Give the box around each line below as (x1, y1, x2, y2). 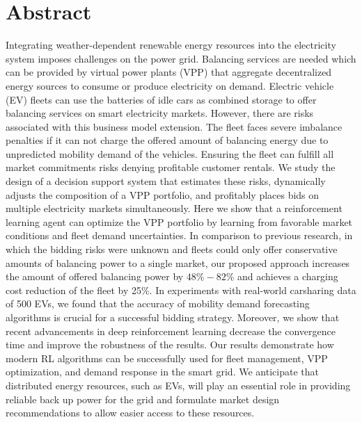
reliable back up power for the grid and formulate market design (6, 391, 280, 406)
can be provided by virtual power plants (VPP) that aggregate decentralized (6, 65, 332, 79)
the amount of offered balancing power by (6, 269, 184, 284)
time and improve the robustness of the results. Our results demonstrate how (6, 337, 334, 352)
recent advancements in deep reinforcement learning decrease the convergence (6, 323, 336, 338)
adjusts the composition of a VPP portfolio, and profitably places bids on (6, 187, 320, 202)
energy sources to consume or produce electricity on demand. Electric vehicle (6, 78, 334, 92)
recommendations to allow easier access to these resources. (6, 405, 255, 420)
